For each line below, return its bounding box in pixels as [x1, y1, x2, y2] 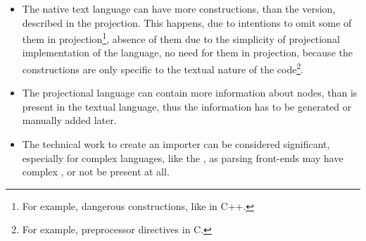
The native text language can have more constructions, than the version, [22, 1, 336, 16]
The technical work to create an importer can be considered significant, [22, 137, 330, 152]
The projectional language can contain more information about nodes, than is [22, 85, 358, 100]
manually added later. [22, 113, 117, 128]
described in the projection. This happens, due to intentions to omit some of [22, 15, 352, 30]
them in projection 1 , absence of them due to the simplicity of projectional [22, 30, 340, 46]
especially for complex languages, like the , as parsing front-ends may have [22, 150, 343, 165]
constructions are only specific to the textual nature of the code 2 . [22, 60, 304, 76]
